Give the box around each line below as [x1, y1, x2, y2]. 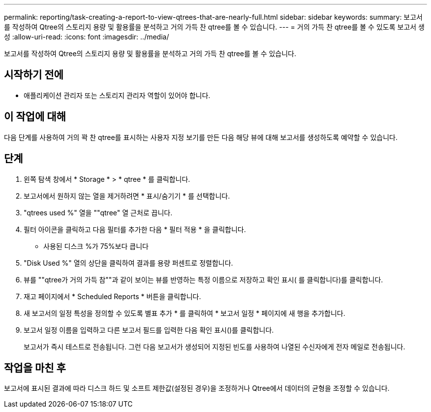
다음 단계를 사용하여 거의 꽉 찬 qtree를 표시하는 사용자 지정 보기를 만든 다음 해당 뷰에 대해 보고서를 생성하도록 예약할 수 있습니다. [4, 133, 398, 141]
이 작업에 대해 [4, 110, 66, 123]
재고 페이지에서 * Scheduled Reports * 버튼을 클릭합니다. [24, 292, 201, 301]
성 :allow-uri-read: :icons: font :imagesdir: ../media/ [4, 33, 169, 41]
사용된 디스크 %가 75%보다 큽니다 [43, 241, 149, 250]
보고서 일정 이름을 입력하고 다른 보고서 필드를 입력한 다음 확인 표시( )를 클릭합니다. [24, 325, 274, 334]
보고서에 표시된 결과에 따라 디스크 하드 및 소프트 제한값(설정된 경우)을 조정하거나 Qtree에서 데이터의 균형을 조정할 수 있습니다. [4, 384, 390, 393]
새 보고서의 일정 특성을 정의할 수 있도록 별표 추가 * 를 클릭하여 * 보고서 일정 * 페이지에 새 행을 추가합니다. [24, 309, 345, 317]
